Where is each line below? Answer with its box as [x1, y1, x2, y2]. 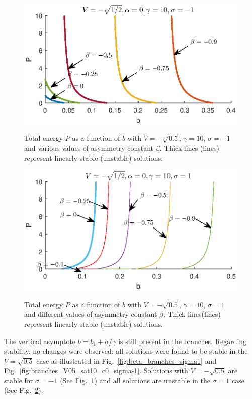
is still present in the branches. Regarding [118, 335, 247, 346]
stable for [4, 375, 33, 385]
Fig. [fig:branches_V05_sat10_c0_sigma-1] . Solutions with [4, 365, 188, 376]
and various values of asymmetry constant [24, 142, 154, 153]
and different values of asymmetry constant [24, 309, 157, 319]
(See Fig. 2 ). [4, 385, 43, 395]
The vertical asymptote [4, 335, 76, 346]
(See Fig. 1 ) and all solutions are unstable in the [60, 375, 210, 385]
